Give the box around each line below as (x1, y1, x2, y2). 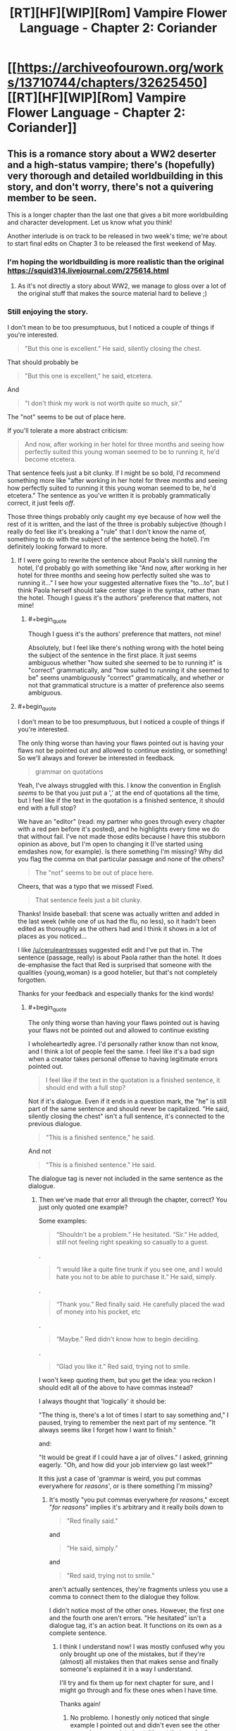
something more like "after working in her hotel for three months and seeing (7, 476, 228, 484)
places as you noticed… (17, 932, 87, 940)
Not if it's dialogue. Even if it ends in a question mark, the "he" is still (27, 1096, 227, 1106)
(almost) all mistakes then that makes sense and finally (59, 1657, 218, 1665)
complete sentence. (49, 1629, 107, 1637)
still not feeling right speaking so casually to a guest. (56, 1238, 209, 1246)
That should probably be (7, 358, 79, 366)
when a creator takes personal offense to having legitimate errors (27, 1054, 218, 1063)
